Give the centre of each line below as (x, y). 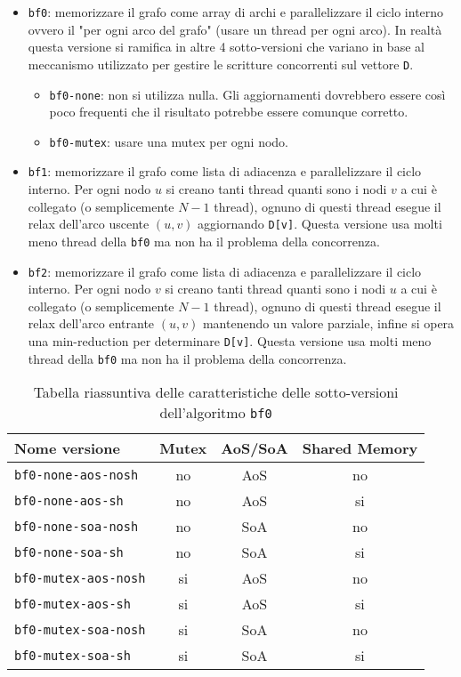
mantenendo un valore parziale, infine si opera (328, 323)
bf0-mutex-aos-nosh (80, 578)
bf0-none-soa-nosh (77, 526)
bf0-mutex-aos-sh (73, 604)
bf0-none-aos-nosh (77, 475)
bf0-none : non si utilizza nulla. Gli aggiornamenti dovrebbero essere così (247, 94)
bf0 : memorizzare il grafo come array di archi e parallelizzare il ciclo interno (236, 12)
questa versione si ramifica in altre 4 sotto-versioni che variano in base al (226, 47)
